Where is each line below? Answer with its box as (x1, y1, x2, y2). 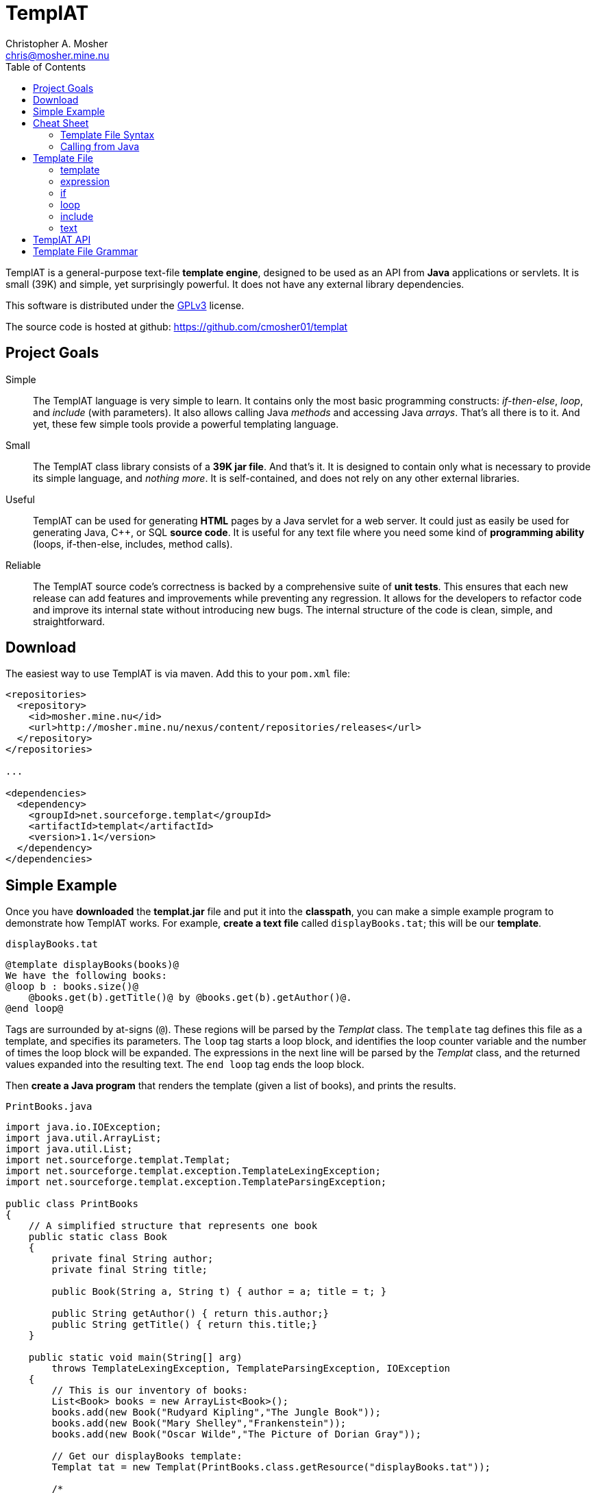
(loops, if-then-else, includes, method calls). (33, 537, 233, 550)
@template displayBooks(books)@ (5, 959, 179, 971)
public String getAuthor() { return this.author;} (51, 1308, 330, 1320)
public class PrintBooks (5, 1198, 138, 1210)
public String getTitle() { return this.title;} (51, 1319, 318, 1331)
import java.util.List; (5, 1143, 133, 1155)
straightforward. (33, 615, 105, 627)
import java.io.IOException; (5, 1121, 162, 1133)
